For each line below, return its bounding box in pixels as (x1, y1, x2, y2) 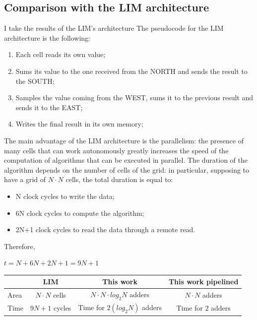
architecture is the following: (4, 32, 90, 43)
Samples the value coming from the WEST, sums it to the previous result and (15, 92, 254, 103)
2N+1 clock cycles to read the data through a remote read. (15, 224, 195, 235)
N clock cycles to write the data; (15, 191, 115, 201)
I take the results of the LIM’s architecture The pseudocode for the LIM (4, 23, 224, 33)
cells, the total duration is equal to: (65, 174, 173, 185)
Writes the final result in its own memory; (15, 119, 143, 129)
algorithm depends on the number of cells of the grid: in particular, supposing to (4, 164, 250, 175)
